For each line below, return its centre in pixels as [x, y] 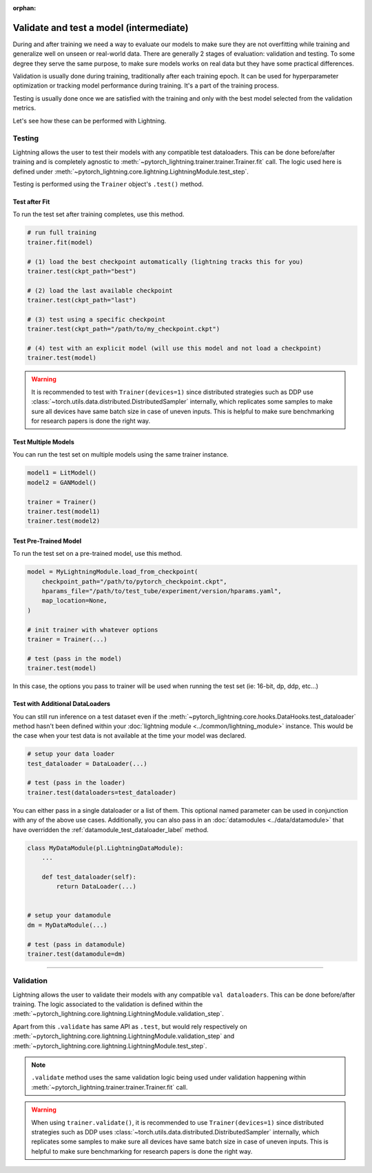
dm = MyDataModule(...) [68, 925]
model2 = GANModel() [62, 482]
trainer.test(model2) [64, 521]
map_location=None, [75, 601]
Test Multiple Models [44, 442]
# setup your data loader [71, 754]
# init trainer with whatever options [93, 630]
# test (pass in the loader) [76, 783]
